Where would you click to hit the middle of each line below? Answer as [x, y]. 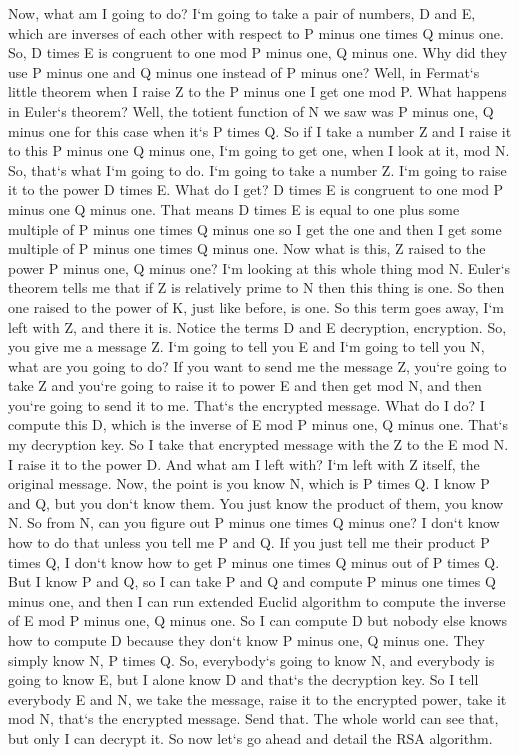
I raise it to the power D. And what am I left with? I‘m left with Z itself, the [244, 463]
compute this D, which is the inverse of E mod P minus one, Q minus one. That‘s [258, 424]
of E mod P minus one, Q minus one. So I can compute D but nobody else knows [258, 620]
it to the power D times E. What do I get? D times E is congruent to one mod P [256, 189]
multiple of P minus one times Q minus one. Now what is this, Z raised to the [247, 248]
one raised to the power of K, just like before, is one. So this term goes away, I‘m [256, 306]
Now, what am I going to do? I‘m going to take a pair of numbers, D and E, [242, 13]
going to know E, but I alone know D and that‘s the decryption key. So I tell [243, 679]
